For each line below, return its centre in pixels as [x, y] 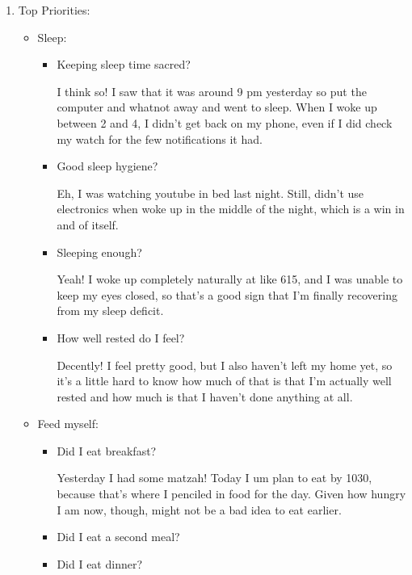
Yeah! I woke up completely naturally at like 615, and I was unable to [230, 279]
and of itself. [88, 224]
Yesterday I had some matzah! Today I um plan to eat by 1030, [214, 478]
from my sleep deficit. [110, 311]
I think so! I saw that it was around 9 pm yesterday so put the [212, 91]
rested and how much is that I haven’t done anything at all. [205, 396]
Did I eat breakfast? [107, 450]
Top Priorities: [54, 10]
